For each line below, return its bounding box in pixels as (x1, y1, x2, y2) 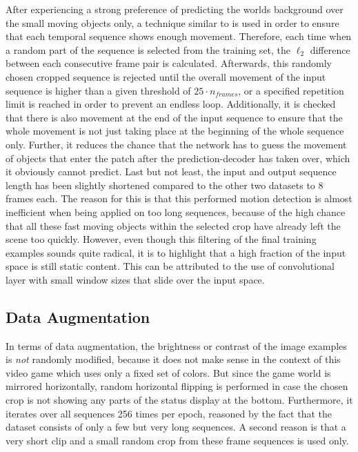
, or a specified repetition (238, 83, 344, 97)
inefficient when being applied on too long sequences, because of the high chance (6, 204, 346, 219)
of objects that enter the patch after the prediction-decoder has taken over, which (6, 150, 350, 165)
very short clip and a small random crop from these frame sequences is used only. (6, 433, 349, 447)
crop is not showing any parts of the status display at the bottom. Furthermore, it (6, 393, 353, 407)
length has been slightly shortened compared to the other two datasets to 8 (6, 177, 324, 192)
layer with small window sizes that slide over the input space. (6, 272, 265, 286)
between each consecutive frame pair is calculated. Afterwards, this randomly (6, 56, 332, 70)
